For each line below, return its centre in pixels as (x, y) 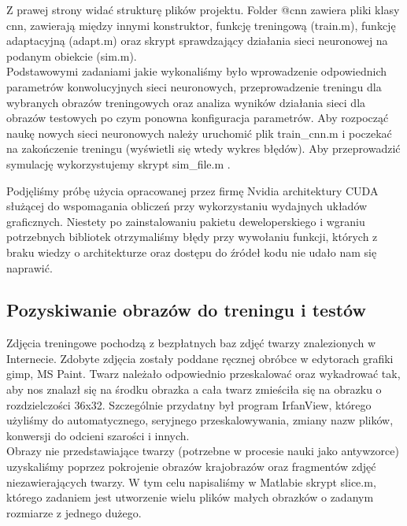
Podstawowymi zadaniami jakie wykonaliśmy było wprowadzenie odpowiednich (197, 71)
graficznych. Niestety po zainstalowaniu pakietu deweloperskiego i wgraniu (186, 221)
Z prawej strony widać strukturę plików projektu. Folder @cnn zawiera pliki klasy (203, 9)
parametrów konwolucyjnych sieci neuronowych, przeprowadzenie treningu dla (194, 86)
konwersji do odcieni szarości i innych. (98, 435)
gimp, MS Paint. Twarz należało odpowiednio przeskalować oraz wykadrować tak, (203, 374)
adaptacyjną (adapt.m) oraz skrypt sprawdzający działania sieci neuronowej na (197, 41)
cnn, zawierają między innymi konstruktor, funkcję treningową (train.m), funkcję (201, 25)
